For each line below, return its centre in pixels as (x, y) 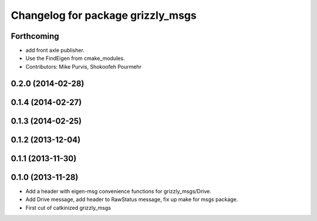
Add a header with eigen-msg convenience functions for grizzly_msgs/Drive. (118, 191)
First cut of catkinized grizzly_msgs (68, 207)
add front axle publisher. (55, 51)
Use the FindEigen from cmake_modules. (75, 58)
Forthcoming (35, 36)
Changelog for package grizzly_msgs (104, 15)
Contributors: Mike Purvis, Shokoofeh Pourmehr (84, 66)
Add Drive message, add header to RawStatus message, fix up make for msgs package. (132, 199)
